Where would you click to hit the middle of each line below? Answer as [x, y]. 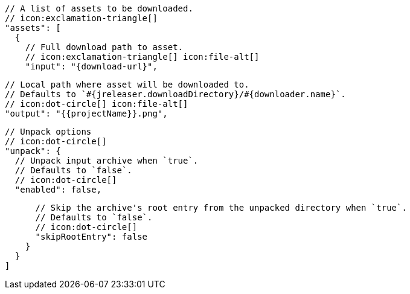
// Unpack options [48, 132]
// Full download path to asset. [104, 47]
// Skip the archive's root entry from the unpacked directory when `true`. [221, 208]
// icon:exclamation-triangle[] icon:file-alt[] [142, 57]
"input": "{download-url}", [91, 66]
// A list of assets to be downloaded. [99, 8]
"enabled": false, [58, 190]
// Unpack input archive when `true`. [107, 161]
